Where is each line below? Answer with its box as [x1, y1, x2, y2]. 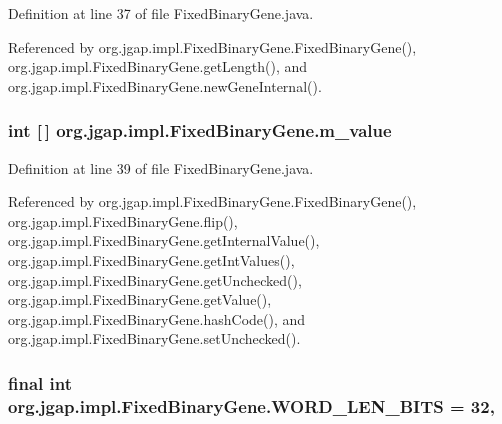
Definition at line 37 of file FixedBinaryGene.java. [8, 3, 314, 23]
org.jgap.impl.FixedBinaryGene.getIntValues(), [8, 249, 295, 270]
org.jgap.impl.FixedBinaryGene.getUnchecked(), [8, 269, 302, 290]
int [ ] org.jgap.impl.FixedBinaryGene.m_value [8, 118, 392, 143]
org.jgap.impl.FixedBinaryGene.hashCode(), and [8, 308, 306, 329]
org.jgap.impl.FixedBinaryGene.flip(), [8, 210, 238, 231]
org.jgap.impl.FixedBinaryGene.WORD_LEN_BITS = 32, [8, 393, 495, 418]
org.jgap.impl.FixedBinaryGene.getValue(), [8, 289, 272, 310]
